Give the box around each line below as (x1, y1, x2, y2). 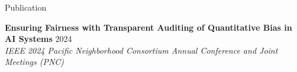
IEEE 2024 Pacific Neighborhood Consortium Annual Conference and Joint (5, 44, 278, 56)
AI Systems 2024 (5, 32, 72, 45)
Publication (5, 1, 47, 13)
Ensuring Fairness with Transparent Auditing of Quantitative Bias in (5, 21, 292, 33)
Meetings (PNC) (5, 55, 64, 68)
